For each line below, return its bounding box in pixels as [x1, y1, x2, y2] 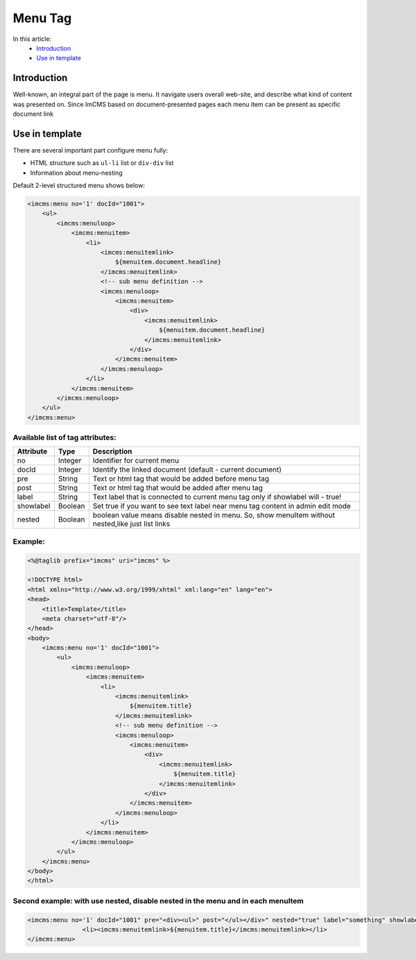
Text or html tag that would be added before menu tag [92, 474, 270, 483]
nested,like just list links [92, 519, 171, 529]
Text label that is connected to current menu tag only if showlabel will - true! [92, 492, 342, 502]
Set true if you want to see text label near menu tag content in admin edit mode [92, 502, 352, 511]
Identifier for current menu [92, 456, 180, 465]
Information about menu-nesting [30, 169, 123, 177]
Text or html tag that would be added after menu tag [92, 483, 263, 492]
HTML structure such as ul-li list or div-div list [30, 159, 174, 167]
